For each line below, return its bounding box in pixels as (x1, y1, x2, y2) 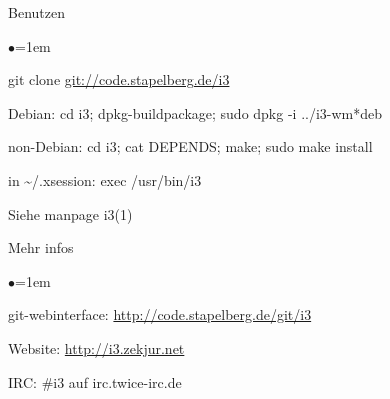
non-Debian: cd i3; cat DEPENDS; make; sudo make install (8, 136, 373, 157)
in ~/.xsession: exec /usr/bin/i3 (8, 169, 202, 190)
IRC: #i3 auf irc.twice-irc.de (8, 371, 182, 392)
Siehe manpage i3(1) (8, 203, 133, 224)
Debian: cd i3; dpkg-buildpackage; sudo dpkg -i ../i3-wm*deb (8, 102, 383, 123)
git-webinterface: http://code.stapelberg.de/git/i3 (8, 304, 312, 325)
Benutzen (8, 2, 65, 22)
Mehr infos (8, 237, 74, 258)
